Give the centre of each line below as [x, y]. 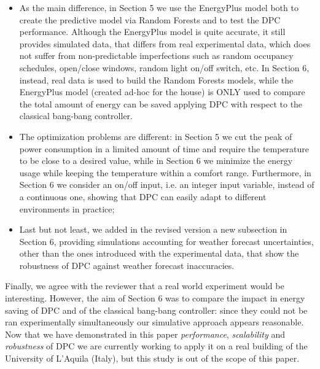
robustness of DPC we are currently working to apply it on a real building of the [156, 346]
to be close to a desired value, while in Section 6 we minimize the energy [156, 161]
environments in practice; [67, 208]
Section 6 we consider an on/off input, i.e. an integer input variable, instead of [167, 184]
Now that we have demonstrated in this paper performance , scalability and [145, 334]
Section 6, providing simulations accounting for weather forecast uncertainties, [166, 241]
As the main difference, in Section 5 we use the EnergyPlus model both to [159, 7]
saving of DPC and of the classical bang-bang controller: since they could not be [156, 310]
